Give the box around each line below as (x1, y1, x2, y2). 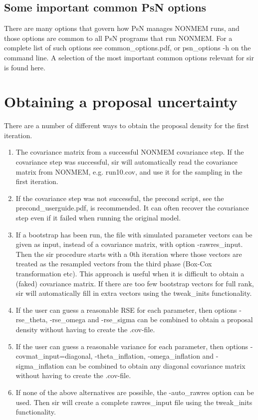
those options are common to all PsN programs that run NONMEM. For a (4, 32, 233, 43)
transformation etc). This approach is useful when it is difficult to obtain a (15, 268, 245, 279)
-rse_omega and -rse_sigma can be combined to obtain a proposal (49, 314, 253, 325)
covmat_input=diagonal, (15, 351, 93, 361)
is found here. (4, 62, 45, 72)
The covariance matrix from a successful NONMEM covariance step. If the (15, 147, 244, 157)
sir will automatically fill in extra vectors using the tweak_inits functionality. (15, 288, 252, 298)
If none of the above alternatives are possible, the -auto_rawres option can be (15, 387, 254, 397)
